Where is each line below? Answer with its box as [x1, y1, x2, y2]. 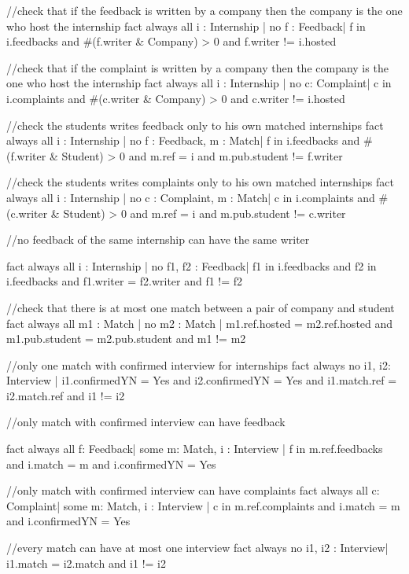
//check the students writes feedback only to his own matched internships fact [6, 116, 384, 133]
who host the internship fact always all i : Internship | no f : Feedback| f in [6, 17, 366, 34]
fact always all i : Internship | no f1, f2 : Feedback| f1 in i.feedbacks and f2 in [6, 257, 377, 274]
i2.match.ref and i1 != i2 [6, 387, 125, 403]
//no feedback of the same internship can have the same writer [6, 231, 310, 248]
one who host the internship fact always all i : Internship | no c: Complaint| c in [6, 75, 392, 91]
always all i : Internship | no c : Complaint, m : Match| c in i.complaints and [6, 189, 375, 205]
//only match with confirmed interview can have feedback [6, 414, 286, 430]
